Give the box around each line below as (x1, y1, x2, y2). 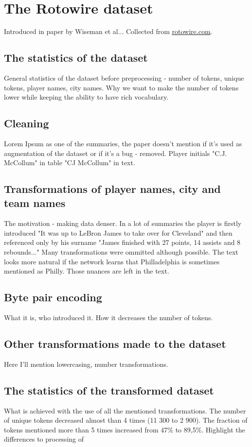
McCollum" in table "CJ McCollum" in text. (4, 157, 135, 168)
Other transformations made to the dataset (4, 336, 226, 351)
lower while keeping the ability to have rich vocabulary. (4, 92, 169, 102)
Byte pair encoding (4, 290, 102, 305)
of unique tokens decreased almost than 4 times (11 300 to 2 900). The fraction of (4, 415, 248, 425)
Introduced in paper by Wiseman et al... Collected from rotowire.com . (4, 26, 213, 36)
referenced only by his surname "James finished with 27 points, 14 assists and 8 (4, 237, 241, 247)
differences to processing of (4, 434, 84, 444)
